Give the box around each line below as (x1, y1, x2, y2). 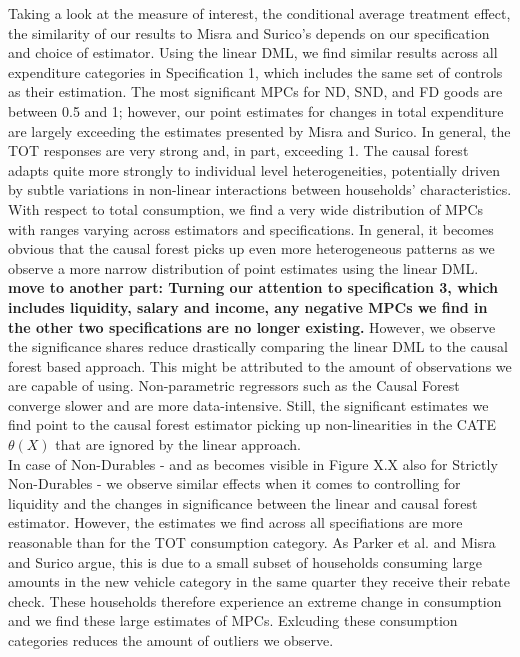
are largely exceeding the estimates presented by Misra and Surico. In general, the (8, 120, 511, 141)
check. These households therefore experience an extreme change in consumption (8, 590, 502, 611)
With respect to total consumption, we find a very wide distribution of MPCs (8, 198, 484, 219)
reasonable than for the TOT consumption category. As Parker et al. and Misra (8, 532, 496, 553)
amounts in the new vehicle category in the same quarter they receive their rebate (8, 571, 510, 592)
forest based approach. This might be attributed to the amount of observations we (8, 355, 512, 376)
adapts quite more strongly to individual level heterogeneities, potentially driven (8, 159, 500, 180)
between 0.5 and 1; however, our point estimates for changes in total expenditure (8, 100, 504, 121)
